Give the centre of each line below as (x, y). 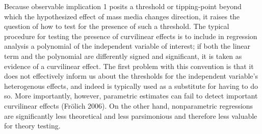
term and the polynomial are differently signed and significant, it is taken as (123, 56)
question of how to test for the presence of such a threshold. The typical (117, 26)
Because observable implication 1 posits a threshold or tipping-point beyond (123, 6)
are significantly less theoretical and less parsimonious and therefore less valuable (131, 115)
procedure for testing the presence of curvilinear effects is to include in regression (131, 36)
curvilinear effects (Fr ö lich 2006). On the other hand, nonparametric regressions (129, 105)
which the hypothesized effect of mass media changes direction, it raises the (122, 16)
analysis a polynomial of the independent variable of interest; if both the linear (127, 46)
